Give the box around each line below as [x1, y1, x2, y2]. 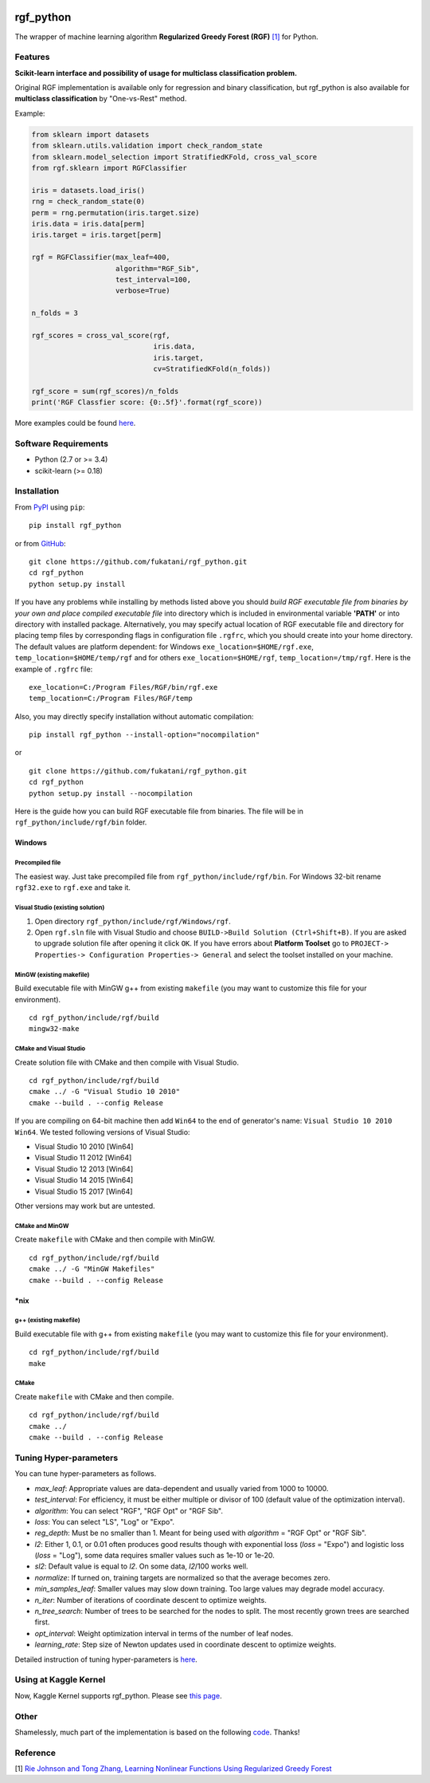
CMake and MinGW [14, 1222, 69, 1230]
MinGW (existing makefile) [14, 970, 90, 978]
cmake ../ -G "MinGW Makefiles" [29, 1265, 155, 1273]
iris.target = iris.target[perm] [31, 230, 162, 239]
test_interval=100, [115, 275, 191, 284]
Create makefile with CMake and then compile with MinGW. [14, 1234, 216, 1244]
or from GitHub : [14, 538, 67, 548]
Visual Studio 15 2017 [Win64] [34, 1187, 133, 1196]
